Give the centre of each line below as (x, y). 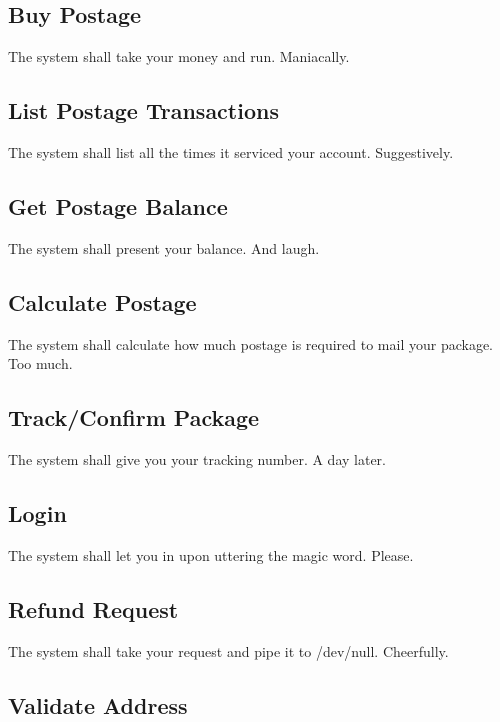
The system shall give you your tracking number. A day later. (197, 458)
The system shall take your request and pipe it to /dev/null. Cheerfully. (228, 650)
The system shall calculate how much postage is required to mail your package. (251, 343)
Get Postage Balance (118, 205)
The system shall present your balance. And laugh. (164, 247)
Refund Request (93, 608)
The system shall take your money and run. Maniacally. (179, 56)
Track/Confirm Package (134, 417)
